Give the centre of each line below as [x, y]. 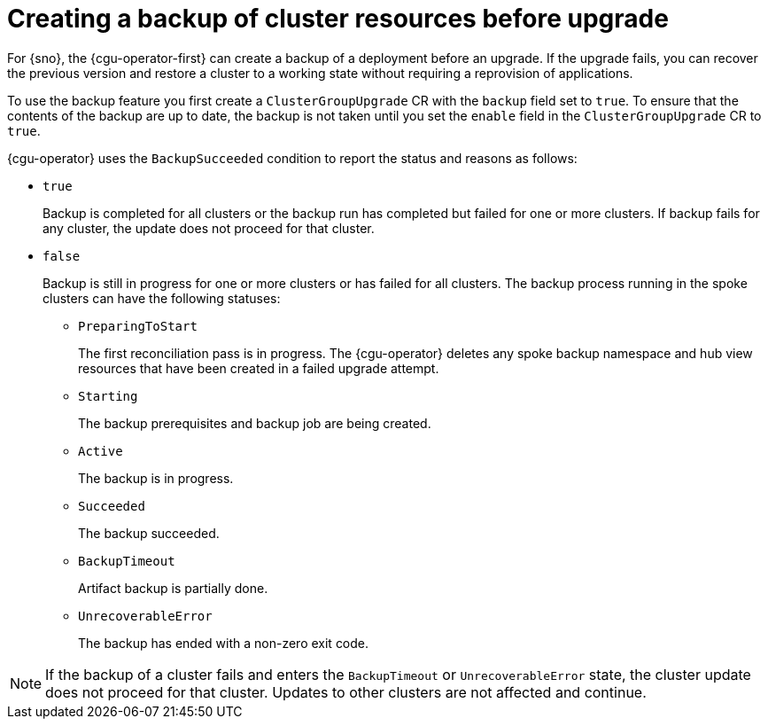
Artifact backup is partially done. [173, 588]
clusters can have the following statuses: [162, 298]
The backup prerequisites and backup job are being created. [255, 423]
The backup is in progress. [156, 478]
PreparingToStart [138, 326]
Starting [108, 396]
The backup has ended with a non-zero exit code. [224, 643]
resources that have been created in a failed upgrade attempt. [259, 368]
